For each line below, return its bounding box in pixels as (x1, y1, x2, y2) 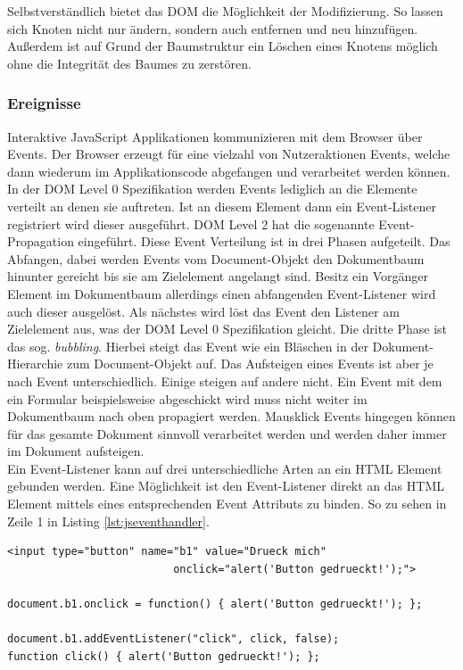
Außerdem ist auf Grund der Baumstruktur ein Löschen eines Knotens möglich (7, 37, 438, 55)
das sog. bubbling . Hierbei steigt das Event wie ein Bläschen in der (7, 336, 368, 355)
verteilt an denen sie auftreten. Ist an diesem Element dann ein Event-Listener (7, 196, 436, 215)
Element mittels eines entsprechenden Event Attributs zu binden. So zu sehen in (7, 494, 447, 513)
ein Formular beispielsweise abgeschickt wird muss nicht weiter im (7, 389, 368, 408)
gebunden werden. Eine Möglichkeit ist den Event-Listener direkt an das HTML (7, 476, 444, 495)
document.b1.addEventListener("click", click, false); (7, 633, 340, 646)
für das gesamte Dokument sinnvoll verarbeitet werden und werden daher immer (7, 424, 447, 443)
